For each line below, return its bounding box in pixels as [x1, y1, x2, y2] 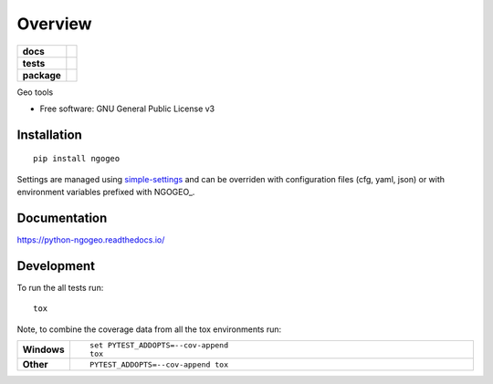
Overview [16, 14, 92, 34]
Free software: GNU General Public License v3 [39, 103, 215, 114]
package [22, 68, 61, 81]
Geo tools [16, 87, 54, 98]
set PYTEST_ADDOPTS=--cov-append [89, 340, 228, 350]
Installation [16, 127, 82, 142]
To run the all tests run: [16, 282, 104, 293]
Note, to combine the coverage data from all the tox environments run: [16, 324, 282, 335]
